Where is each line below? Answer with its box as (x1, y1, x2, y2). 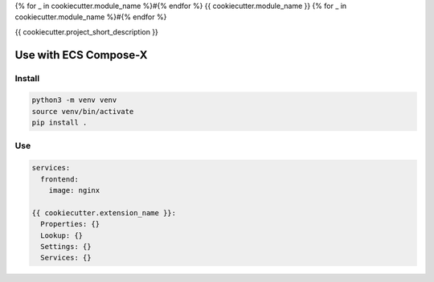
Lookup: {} (40, 231, 84, 240)
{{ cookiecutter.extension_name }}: (31, 208, 177, 217)
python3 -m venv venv (31, 96, 117, 104)
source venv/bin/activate (31, 107, 134, 116)
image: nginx (48, 186, 100, 195)
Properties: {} (40, 219, 100, 229)
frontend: (40, 174, 80, 184)
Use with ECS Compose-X (14, 48, 148, 62)
